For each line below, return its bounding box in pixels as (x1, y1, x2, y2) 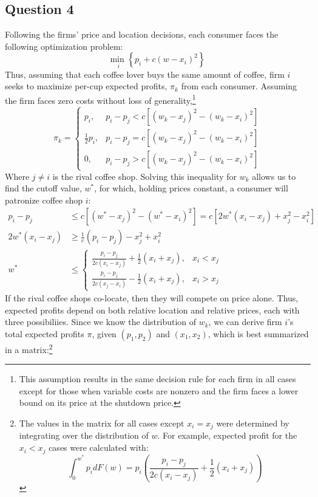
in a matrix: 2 (5, 341, 53, 355)
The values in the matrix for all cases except (19, 417, 184, 430)
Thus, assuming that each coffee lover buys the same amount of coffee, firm (5, 67, 285, 80)
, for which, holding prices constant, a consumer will (94, 182, 288, 194)
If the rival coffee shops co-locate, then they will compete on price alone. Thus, (5, 292, 299, 304)
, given (92, 327, 117, 340)
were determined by (216, 417, 289, 430)
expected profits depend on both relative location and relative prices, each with (5, 303, 300, 316)
